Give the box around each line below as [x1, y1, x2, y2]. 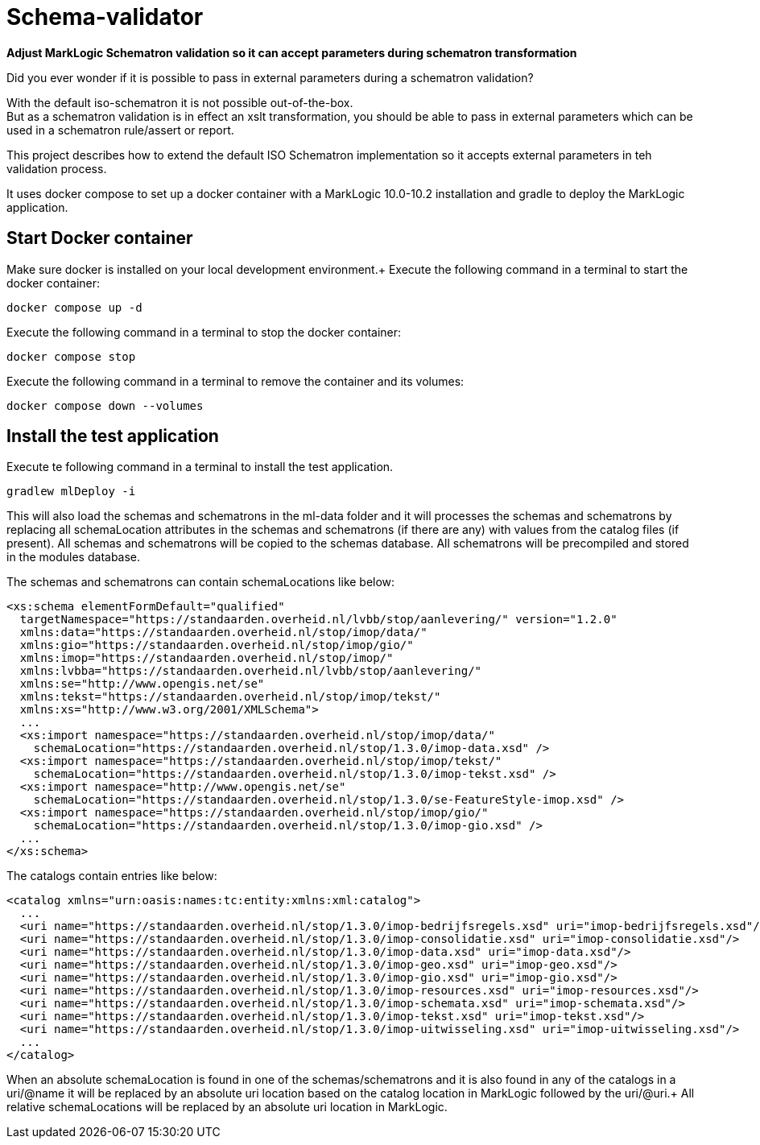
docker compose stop [6, 349, 136, 363]
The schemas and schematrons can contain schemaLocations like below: [6, 575, 395, 589]
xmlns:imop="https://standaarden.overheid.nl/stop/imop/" [19, 651, 394, 665]
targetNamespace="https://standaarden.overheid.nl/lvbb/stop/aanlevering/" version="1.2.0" [19, 613, 617, 626]
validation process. [6, 161, 107, 176]
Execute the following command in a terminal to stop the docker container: [6, 324, 402, 339]
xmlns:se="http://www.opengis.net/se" [19, 677, 265, 691]
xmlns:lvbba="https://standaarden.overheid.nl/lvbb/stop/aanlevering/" [19, 664, 482, 678]
